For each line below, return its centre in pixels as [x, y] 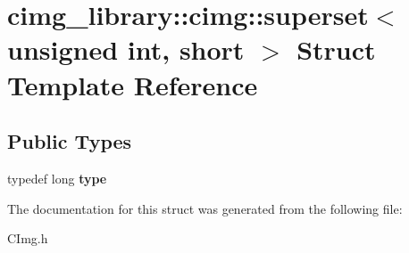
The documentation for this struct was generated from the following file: [205, 208]
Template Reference [133, 84]
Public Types [70, 141]
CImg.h [28, 238]
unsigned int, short [126, 49]
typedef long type [57, 178]
